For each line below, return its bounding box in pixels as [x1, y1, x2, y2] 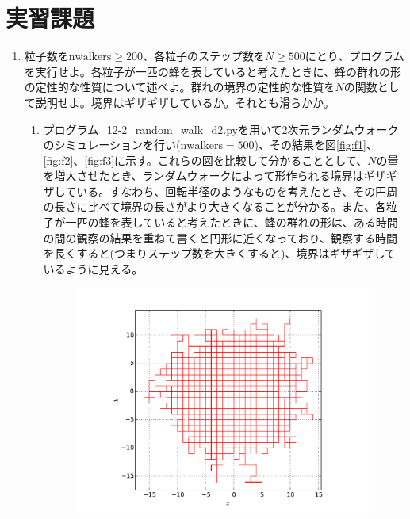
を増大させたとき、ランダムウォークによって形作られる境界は [43, 167, 364, 184]
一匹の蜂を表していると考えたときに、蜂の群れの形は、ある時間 [65, 214, 398, 231]
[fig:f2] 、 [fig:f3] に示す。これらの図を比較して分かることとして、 [43, 151, 368, 168]
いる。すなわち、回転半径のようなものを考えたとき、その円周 [76, 182, 398, 199]
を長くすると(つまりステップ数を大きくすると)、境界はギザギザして [43, 245, 397, 261]
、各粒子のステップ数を [142, 48, 265, 64]
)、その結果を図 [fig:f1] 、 [254, 136, 377, 153]
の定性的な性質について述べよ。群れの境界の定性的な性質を [24, 78, 335, 95]
